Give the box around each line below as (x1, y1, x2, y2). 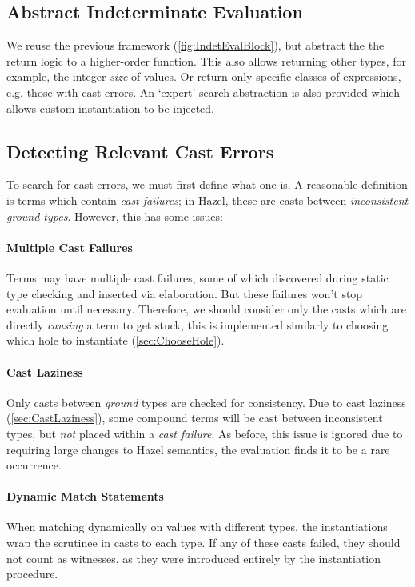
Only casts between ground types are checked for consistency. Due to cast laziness (6, 393, 406, 410)
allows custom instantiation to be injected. (6, 99, 215, 116)
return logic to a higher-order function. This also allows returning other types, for (6, 52, 407, 69)
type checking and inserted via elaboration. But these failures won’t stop (6, 285, 363, 301)
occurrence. (6, 457, 62, 473)
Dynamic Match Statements (6, 488, 164, 505)
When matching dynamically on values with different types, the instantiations (6, 518, 388, 535)
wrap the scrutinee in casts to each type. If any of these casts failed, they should (6, 534, 401, 551)
